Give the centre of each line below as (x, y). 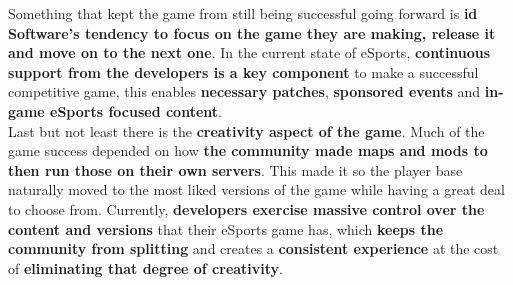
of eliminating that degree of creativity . (145, 267)
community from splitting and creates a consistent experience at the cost (253, 248)
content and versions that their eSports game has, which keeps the (226, 228)
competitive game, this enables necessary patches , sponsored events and (244, 91)
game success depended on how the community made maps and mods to (248, 150)
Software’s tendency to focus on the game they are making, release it (252, 32)
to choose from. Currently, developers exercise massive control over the (246, 208)
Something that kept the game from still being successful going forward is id (243, 13)
